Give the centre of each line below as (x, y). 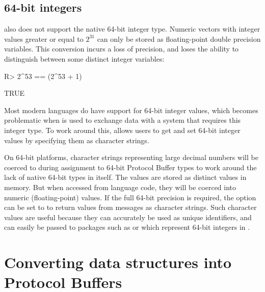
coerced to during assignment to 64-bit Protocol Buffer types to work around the (130, 167)
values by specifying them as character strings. (77, 140)
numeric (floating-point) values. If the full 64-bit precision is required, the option (130, 197)
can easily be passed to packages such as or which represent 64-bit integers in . (127, 227)
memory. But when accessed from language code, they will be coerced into (120, 187)
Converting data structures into (118, 262)
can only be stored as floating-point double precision (179, 38)
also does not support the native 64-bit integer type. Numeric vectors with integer (132, 29)
